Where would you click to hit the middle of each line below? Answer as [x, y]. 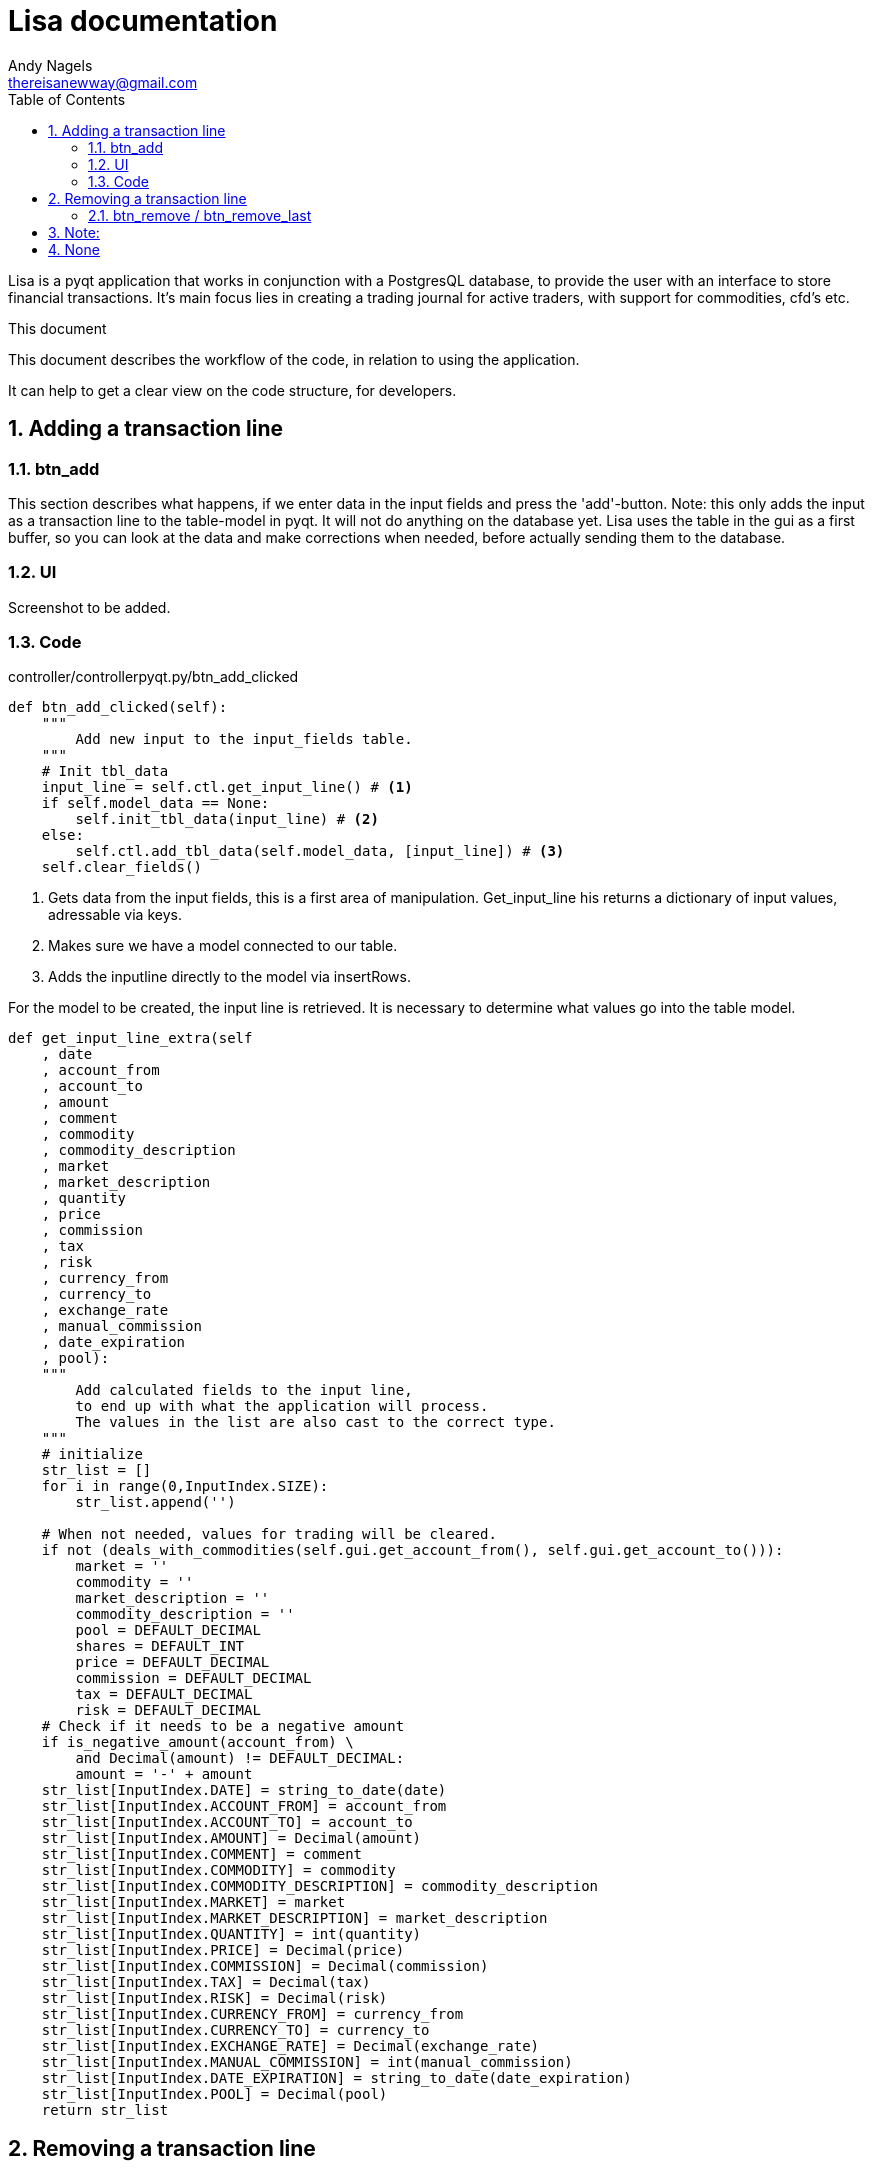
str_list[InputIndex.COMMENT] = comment [202, 1854]
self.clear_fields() [121, 867]
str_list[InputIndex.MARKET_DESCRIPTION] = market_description [294, 1918]
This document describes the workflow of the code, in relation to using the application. [294, 359]
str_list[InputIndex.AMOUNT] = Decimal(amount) [231, 1838]
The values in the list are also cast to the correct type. [315, 1422]
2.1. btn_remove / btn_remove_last [200, 215]
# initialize [92, 1454]
